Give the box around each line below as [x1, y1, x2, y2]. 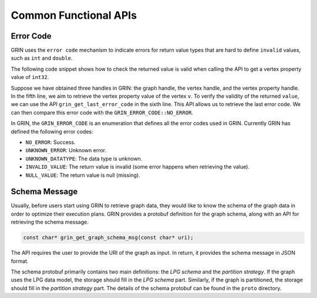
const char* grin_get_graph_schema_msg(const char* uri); [23, 234, 194, 241]
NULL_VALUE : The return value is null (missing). [25, 172, 140, 179]
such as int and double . [11, 54, 73, 61]
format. [11, 258, 29, 265]
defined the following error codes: [11, 128, 93, 135]
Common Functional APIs [11, 9, 137, 22]
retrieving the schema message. [11, 218, 89, 225]
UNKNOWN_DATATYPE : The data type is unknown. [25, 155, 143, 162]
